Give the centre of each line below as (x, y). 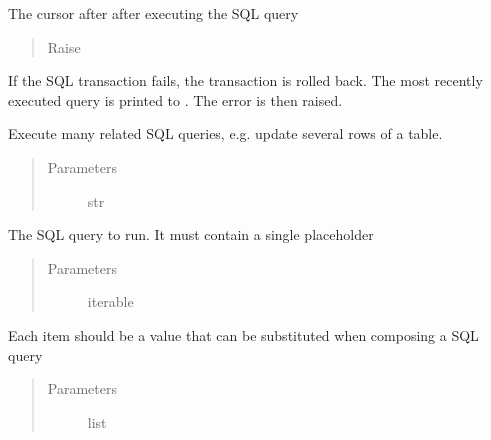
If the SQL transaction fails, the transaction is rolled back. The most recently (245, 80)
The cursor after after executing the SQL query (153, 13)
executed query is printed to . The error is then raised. (175, 99)
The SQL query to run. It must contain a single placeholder (191, 234)
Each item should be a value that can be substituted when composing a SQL (243, 334)
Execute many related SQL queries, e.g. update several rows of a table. (225, 133)
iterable (110, 301)
